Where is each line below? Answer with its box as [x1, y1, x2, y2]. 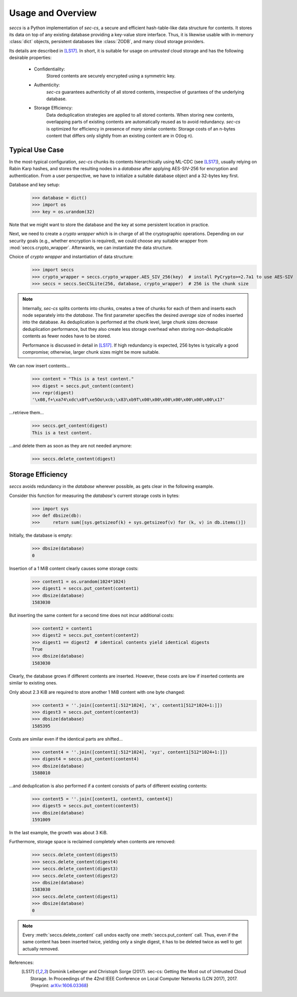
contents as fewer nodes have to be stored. [22, 333, 111, 339]
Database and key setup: [9, 182, 60, 188]
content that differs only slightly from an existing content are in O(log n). [46, 133, 194, 139]
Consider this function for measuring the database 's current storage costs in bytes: [9, 493, 180, 498]
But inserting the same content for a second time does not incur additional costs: [9, 612, 174, 618]
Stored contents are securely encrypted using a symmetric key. [46, 72, 176, 79]
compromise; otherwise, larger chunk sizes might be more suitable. [22, 349, 160, 355]
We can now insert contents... [9, 363, 70, 369]
